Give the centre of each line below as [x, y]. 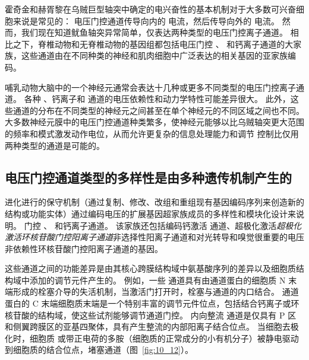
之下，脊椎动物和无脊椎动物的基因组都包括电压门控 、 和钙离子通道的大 [153, 44]
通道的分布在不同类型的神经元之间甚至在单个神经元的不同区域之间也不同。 [158, 110]
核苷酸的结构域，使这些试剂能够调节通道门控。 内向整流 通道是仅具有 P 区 [151, 315]
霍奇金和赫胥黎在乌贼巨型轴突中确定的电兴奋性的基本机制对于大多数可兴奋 [150, 9]
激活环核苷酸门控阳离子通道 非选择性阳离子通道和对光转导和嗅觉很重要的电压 [154, 237]
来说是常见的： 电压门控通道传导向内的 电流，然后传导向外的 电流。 [146, 20]
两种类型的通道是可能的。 [55, 145]
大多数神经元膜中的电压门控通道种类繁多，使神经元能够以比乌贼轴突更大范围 [154, 122]
